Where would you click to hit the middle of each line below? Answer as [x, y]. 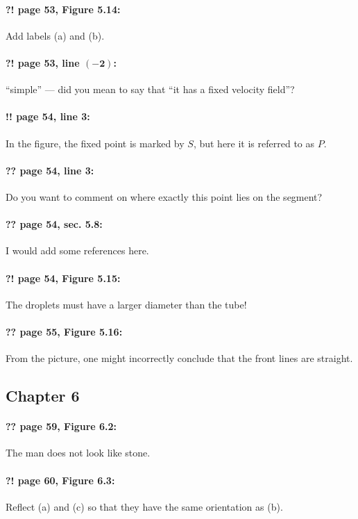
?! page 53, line [43, 62]
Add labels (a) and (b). [55, 35]
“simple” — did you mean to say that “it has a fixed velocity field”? [150, 89]
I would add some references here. [77, 250]
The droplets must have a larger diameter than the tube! [126, 304]
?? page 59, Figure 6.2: [61, 426]
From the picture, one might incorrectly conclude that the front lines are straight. [179, 358]
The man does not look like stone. [78, 453]
